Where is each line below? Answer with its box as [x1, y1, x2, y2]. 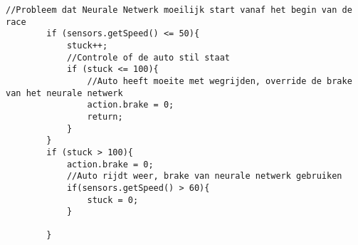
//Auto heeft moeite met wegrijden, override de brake [87, 75, 352, 86]
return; [87, 111, 123, 122]
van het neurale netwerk [6, 88, 123, 98]
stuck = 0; [87, 194, 139, 205]
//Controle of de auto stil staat [66, 52, 230, 63]
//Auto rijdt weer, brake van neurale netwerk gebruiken [66, 171, 342, 182]
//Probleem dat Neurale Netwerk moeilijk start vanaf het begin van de [6, 5, 352, 15]
